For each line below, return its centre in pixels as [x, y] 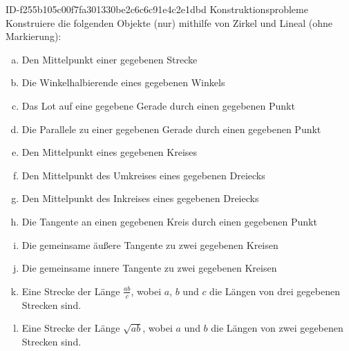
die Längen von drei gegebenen [275, 291]
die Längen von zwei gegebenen [277, 328]
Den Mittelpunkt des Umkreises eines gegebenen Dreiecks [143, 175]
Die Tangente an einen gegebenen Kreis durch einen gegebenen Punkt [169, 221]
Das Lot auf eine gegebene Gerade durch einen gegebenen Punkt [158, 105]
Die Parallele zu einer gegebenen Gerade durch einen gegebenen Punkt [171, 129]
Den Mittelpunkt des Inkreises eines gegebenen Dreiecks [140, 198]
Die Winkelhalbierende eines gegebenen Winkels [123, 82]
